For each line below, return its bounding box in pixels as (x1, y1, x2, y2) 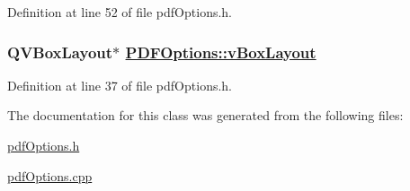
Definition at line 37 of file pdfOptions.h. (7, 75, 232, 94)
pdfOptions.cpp (7, 166, 93, 185)
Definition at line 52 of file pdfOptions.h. (7, 3, 232, 21)
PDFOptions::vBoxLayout (125, 40, 316, 63)
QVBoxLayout (7, 40, 113, 63)
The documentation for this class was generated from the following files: (7, 106, 404, 125)
